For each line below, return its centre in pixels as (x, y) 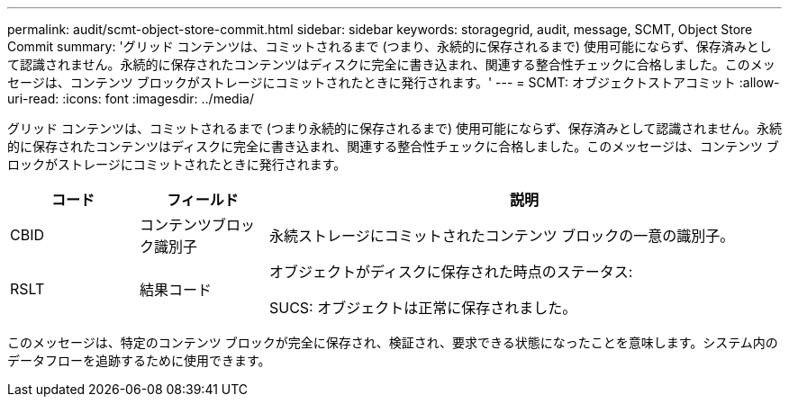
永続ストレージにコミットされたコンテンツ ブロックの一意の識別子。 (502, 236)
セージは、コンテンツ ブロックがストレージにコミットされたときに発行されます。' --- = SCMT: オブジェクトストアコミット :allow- (394, 82)
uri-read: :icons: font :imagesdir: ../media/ (131, 99)
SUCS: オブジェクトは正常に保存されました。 (423, 308)
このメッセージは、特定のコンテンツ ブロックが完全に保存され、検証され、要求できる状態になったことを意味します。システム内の (393, 342)
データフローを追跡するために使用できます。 (139, 360)
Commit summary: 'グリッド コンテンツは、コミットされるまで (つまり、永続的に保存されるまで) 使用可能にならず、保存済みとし (390, 46)
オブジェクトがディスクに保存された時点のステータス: (451, 272)
